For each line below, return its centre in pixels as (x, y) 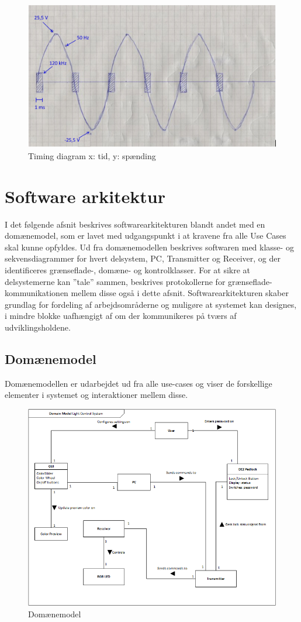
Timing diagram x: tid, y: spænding (92, 155)
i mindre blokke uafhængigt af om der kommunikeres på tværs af (121, 316)
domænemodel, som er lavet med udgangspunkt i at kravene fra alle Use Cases (146, 236)
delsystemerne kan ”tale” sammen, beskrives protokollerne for (115, 281)
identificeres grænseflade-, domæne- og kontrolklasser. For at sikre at (128, 269)
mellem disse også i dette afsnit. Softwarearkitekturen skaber (180, 293)
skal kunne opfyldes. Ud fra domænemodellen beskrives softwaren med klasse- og (149, 247)
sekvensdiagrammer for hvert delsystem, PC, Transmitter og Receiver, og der (143, 258)
